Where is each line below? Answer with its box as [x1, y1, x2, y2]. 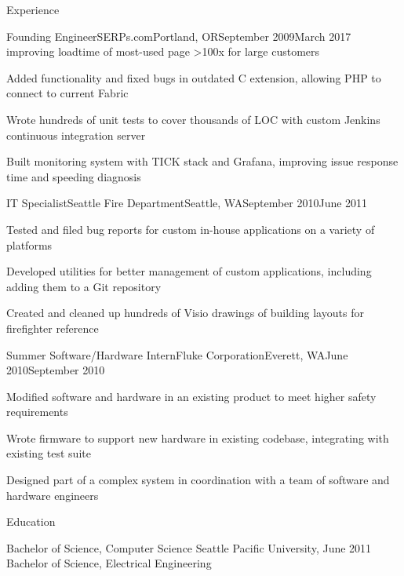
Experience [6, 2, 60, 17]
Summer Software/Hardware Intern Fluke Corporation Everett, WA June [6, 346, 348, 363]
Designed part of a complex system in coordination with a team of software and [6, 472, 390, 488]
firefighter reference [6, 319, 99, 336]
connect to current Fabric [6, 85, 129, 101]
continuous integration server [6, 126, 146, 143]
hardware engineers [6, 487, 99, 503]
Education [6, 513, 56, 530]
